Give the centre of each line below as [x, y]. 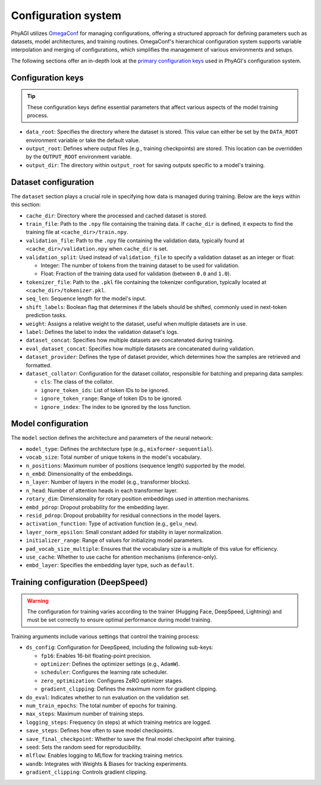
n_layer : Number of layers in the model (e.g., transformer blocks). [108, 482]
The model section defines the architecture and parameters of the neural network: [112, 438]
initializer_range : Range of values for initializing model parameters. [115, 540]
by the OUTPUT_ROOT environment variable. [79, 157]
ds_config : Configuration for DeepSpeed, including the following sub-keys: [119, 647]
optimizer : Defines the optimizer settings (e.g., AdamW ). [111, 664]
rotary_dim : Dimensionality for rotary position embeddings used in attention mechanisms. [138, 499]
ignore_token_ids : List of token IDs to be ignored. [105, 390]
